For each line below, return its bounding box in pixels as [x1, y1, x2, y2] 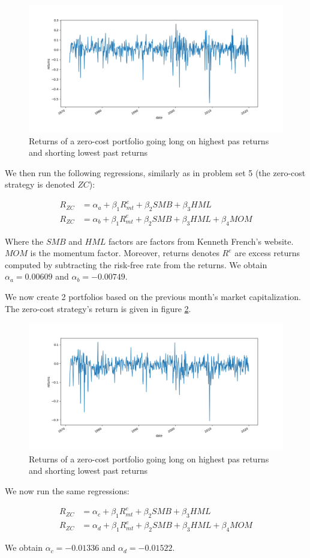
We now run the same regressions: [5, 484, 130, 497]
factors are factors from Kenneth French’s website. [109, 235, 294, 247]
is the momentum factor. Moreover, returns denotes [30, 247, 219, 259]
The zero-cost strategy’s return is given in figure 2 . [5, 302, 191, 314]
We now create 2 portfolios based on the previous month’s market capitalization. [5, 290, 301, 302]
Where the [5, 235, 44, 247]
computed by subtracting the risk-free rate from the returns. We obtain [5, 258, 267, 271]
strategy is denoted [5, 178, 75, 191]
